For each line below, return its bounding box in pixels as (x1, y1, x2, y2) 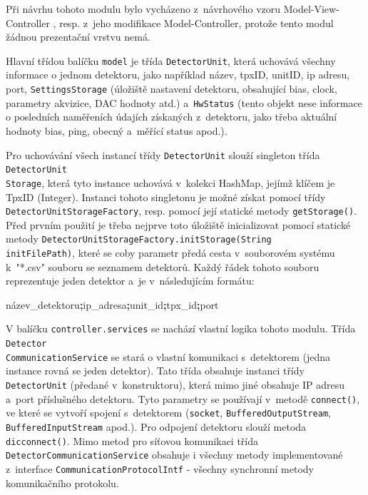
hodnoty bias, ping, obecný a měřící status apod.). (6, 123, 228, 138)
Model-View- (283, 1, 339, 16)
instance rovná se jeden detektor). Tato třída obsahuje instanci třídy (6, 363, 305, 378)
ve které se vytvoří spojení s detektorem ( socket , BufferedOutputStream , (6, 405, 331, 420)
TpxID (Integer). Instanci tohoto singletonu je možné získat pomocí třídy (6, 189, 326, 204)
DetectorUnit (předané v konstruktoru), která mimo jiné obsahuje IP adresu (6, 377, 345, 392)
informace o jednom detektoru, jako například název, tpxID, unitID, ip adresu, (6, 67, 350, 82)
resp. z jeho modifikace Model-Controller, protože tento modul (59, 15, 334, 30)
